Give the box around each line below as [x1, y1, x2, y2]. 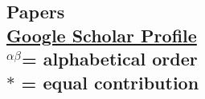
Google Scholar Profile [6, 22, 197, 47]
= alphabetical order [21, 46, 198, 71]
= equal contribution [21, 69, 199, 94]
